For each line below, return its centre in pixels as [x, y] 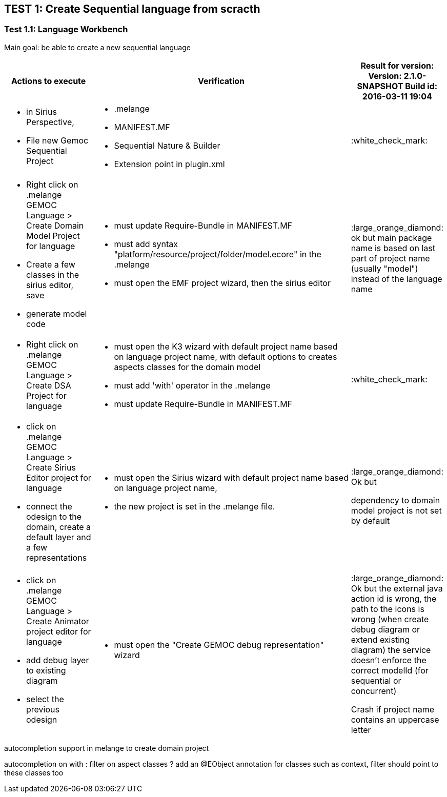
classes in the [53, 274]
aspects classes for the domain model [187, 367]
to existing [46, 670]
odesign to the [54, 516]
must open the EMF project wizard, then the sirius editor [222, 283]
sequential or [376, 680]
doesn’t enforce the [389, 660]
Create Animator [58, 621]
